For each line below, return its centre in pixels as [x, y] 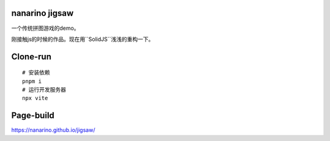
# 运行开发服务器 [44, 90]
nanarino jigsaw [42, 13]
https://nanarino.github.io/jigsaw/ [53, 130]
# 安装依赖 [36, 73]
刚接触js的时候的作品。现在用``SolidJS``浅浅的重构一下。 [82, 39]
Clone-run [31, 56]
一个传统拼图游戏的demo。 [45, 28]
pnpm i [32, 81]
